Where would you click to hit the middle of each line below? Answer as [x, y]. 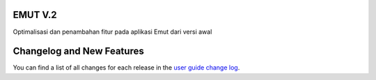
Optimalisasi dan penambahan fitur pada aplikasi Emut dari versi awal [112, 32]
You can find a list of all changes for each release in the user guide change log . [126, 68]
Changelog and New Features [78, 51]
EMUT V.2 [35, 15]
